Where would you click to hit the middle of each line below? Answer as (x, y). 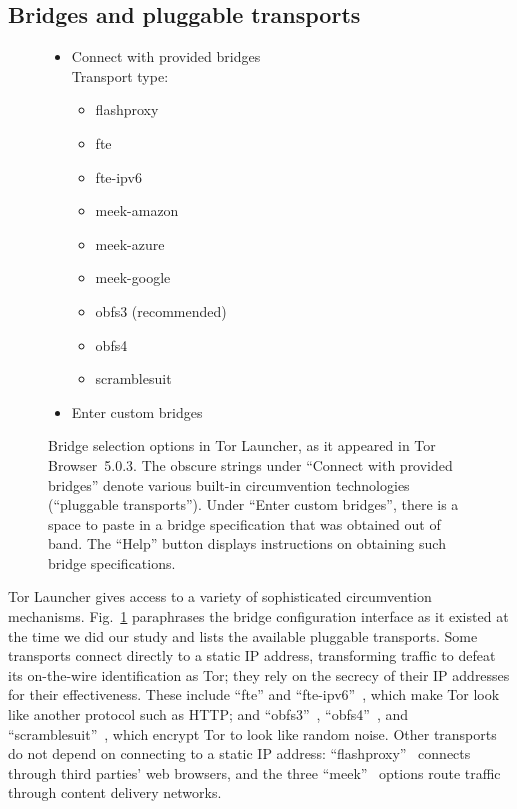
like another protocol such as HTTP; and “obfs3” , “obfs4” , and (208, 714)
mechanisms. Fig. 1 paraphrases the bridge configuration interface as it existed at (258, 616)
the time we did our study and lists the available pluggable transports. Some (243, 635)
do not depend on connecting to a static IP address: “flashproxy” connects (239, 753)
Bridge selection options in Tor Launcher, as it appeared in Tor (242, 445)
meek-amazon (137, 210)
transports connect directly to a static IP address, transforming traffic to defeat (252, 655)
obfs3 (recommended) (161, 310)
